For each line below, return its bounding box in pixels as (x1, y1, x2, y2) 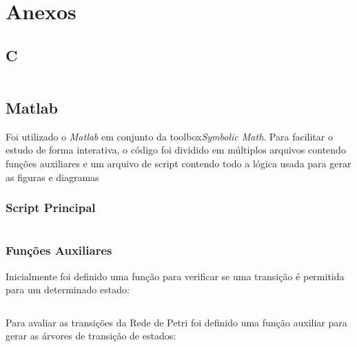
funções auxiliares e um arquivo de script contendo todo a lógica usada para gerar (6, 156, 351, 170)
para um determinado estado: (6, 282, 130, 297)
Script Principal (6, 199, 96, 216)
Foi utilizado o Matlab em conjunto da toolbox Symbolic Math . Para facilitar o (6, 129, 333, 143)
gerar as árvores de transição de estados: (6, 328, 176, 343)
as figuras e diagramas (6, 169, 99, 184)
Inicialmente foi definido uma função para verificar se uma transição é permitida (6, 269, 345, 283)
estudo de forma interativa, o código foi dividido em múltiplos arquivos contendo (6, 143, 346, 157)
